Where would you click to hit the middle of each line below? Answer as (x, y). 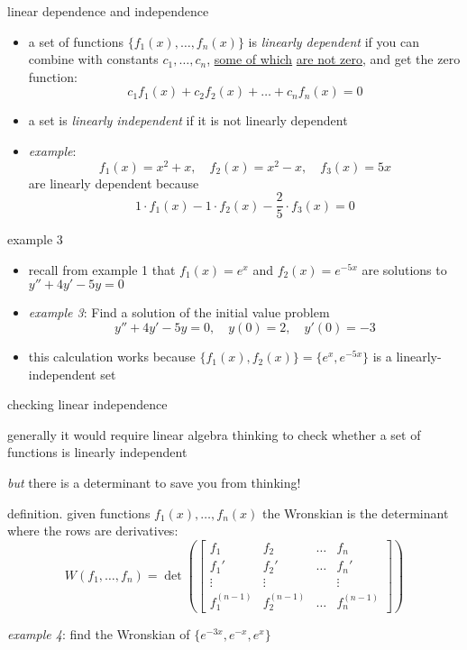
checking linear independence (87, 404)
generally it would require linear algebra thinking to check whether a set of (214, 434)
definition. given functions (79, 513)
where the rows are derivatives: (93, 531)
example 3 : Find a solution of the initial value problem (179, 312)
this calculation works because (112, 357)
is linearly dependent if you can (334, 41)
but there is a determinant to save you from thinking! (154, 483)
